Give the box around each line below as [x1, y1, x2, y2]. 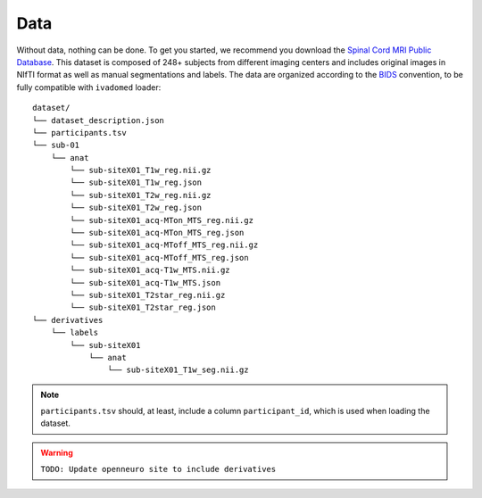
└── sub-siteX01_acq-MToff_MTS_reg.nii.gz [70, 240, 259, 250]
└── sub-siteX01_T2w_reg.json [70, 203, 203, 213]
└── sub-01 [32, 140, 80, 151]
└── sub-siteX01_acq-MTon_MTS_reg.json [70, 228, 245, 238]
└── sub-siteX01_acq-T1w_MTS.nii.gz [70, 265, 231, 276]
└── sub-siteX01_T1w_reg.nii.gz [70, 165, 212, 176]
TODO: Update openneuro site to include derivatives [40, 464, 277, 475]
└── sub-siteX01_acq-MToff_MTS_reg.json [70, 253, 249, 262]
